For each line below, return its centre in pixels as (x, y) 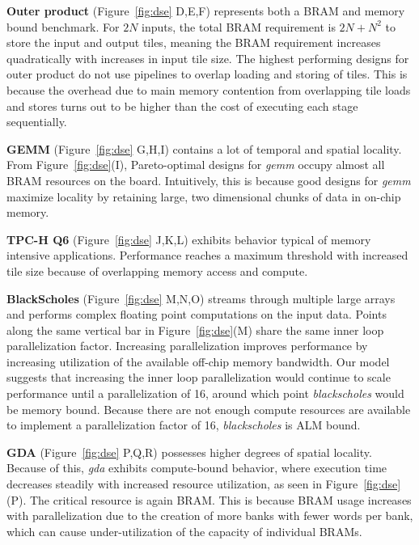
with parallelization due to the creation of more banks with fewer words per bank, (210, 515)
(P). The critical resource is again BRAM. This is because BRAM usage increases (209, 499)
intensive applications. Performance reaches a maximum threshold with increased (207, 255)
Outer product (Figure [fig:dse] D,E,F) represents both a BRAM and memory (206, 11)
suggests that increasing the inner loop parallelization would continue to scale (199, 377)
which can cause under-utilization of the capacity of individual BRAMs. (184, 531)
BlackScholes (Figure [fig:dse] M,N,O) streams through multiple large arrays (201, 298)
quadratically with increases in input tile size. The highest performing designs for (208, 58)
